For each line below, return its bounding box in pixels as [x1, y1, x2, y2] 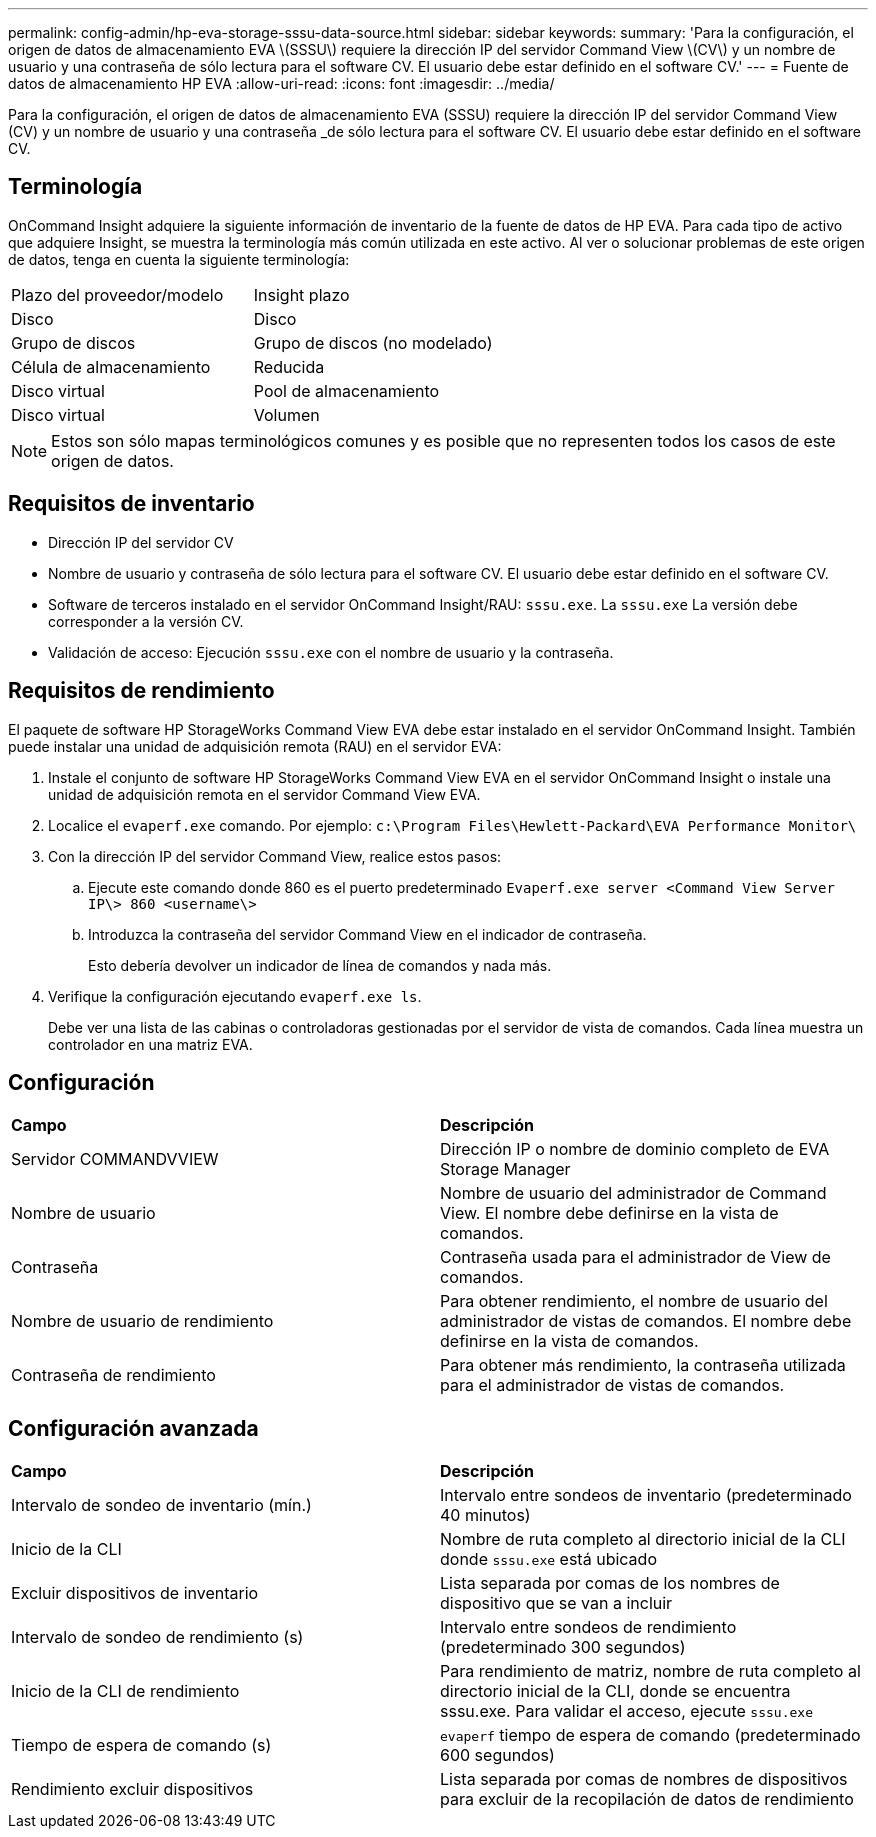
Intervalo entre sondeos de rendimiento [440, 1617, 737, 1638]
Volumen [253, 404, 320, 425]
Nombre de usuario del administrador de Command [440, 1183, 827, 1204]
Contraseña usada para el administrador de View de [440, 1247, 831, 1268]
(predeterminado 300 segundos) [440, 1637, 686, 1658]
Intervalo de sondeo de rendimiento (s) [11, 1627, 304, 1648]
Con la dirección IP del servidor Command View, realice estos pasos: [48, 847, 502, 865]
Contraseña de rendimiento [11, 1365, 216, 1386]
